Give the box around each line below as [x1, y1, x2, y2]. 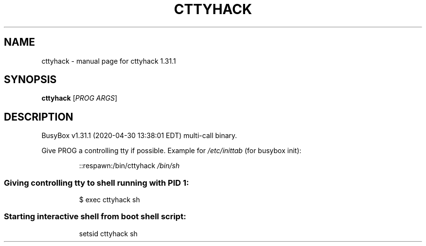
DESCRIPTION [4, 110, 73, 123]
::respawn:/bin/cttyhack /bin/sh [79, 161, 180, 170]
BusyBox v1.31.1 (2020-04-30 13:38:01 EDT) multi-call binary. [41, 131, 237, 140]
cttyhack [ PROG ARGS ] [41, 94, 117, 103]
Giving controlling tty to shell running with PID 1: [4, 177, 189, 188]
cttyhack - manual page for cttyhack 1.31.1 [41, 56, 176, 65]
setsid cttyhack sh [79, 229, 138, 238]
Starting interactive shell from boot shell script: [4, 211, 186, 222]
